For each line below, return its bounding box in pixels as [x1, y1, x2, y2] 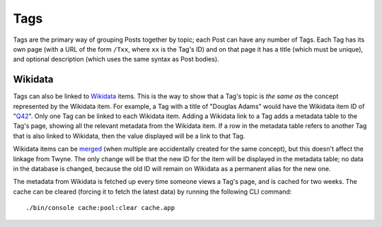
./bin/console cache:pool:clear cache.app [25, 204, 175, 212]
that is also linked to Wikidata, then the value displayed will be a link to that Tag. [13, 132, 245, 140]
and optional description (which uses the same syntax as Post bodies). [13, 55, 219, 64]
